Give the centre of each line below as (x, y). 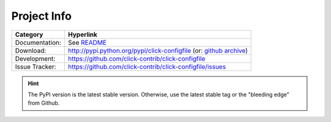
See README (87, 42)
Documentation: (38, 42)
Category (29, 34)
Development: (35, 58)
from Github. (44, 103)
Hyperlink (82, 34)
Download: (31, 50)
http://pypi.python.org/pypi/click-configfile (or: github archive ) (158, 50)
